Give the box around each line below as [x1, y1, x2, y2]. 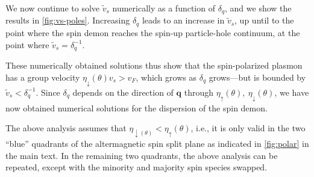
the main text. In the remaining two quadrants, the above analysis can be [5, 149, 278, 161]
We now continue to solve [5, 2, 100, 14]
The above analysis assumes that [5, 122, 127, 134]
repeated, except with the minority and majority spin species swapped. [5, 161, 268, 173]
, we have [274, 85, 309, 98]
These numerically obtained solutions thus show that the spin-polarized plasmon [5, 58, 303, 71]
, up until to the [234, 14, 294, 26]
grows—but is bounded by [209, 70, 306, 83]
